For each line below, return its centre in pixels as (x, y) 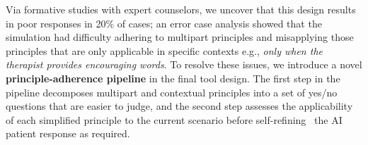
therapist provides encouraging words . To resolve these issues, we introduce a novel (184, 64)
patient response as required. (68, 133)
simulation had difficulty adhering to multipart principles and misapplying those (180, 37)
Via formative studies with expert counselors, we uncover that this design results (181, 9)
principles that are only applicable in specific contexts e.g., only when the (164, 50)
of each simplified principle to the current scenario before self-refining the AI (174, 119)
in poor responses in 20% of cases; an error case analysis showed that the (164, 23)
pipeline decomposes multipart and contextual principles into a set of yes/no (172, 92)
